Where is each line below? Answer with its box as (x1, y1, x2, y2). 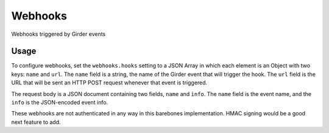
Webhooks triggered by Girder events (11, 30, 106, 38)
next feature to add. (11, 118, 61, 126)
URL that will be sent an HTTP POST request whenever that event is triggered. (11, 79, 208, 86)
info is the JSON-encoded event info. (11, 99, 108, 106)
